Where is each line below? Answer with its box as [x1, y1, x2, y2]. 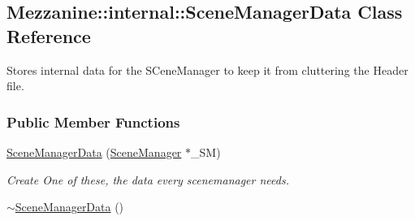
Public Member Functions [6, 111, 180, 132]
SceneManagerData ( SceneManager [6, 144, 182, 160]
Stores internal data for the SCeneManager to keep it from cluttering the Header [6, 61, 409, 78]
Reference [6, 23, 91, 48]
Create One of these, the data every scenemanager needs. [6, 171, 289, 188]
